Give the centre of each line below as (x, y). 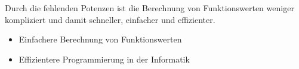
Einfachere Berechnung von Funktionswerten (100, 39)
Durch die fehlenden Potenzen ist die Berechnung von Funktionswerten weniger (149, 8)
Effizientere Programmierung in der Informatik (104, 59)
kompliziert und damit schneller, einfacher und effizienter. (110, 19)
